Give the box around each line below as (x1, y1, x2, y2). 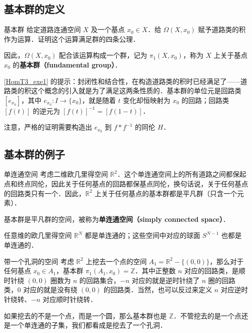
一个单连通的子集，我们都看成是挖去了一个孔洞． (10, 320, 167, 330)
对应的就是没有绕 (23, 284, 78, 295)
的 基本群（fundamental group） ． (13, 59, 122, 69)
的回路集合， (79, 275, 120, 285)
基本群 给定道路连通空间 (4, 24, 81, 34)
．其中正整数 (135, 266, 176, 276)
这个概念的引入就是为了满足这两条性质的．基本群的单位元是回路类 (31, 85, 241, 96)
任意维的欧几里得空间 (4, 230, 72, 240)
